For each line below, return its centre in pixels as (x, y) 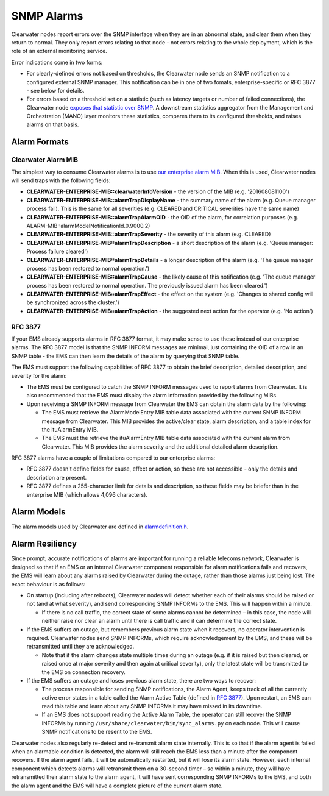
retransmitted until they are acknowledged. (80, 647)
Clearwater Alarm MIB (45, 160)
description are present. (57, 477)
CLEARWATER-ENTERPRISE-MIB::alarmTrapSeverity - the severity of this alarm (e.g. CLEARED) (149, 234)
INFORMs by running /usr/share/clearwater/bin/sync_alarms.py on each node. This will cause (171, 723)
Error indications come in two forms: (57, 62)
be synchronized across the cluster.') (73, 302)
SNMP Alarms (47, 16)
